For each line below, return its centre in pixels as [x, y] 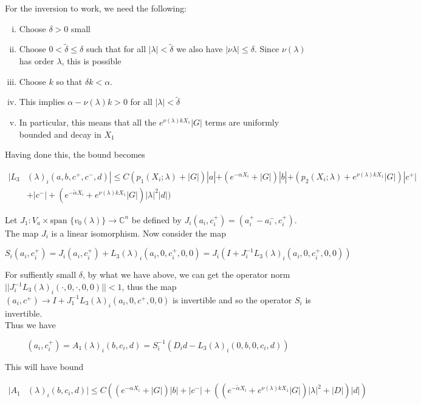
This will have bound [44, 366]
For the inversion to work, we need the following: [96, 8]
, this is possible [91, 61]
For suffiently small [41, 274]
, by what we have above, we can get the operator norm [186, 274]
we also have [200, 49]
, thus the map [149, 287]
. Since [267, 49]
